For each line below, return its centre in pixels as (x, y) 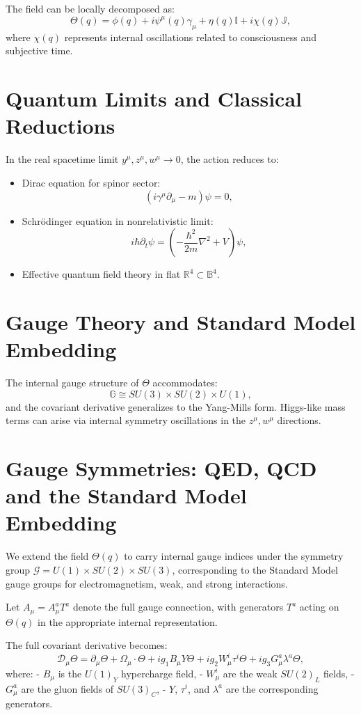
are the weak (250, 673)
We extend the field (47, 556)
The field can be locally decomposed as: (90, 8)
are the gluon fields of (67, 688)
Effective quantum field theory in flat (101, 274)
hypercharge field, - (162, 673)
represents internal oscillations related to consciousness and (191, 37)
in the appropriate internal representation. (128, 621)
